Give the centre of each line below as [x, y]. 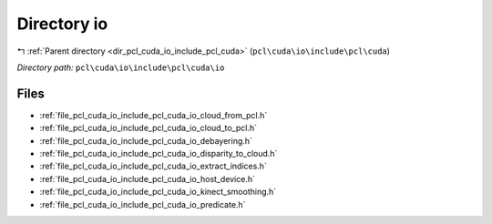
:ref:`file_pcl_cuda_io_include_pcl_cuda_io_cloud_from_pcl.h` [154, 115]
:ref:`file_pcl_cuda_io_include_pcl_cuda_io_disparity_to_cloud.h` [159, 154]
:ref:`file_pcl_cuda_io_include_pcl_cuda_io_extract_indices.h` [154, 166]
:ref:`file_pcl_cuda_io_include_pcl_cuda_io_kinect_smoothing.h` [158, 192]
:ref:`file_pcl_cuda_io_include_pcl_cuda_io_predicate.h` [143, 204]
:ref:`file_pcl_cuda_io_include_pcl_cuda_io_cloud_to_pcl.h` [149, 128]
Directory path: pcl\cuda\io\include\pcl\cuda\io [121, 67]
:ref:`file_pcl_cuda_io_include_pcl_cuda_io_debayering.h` [146, 140]
